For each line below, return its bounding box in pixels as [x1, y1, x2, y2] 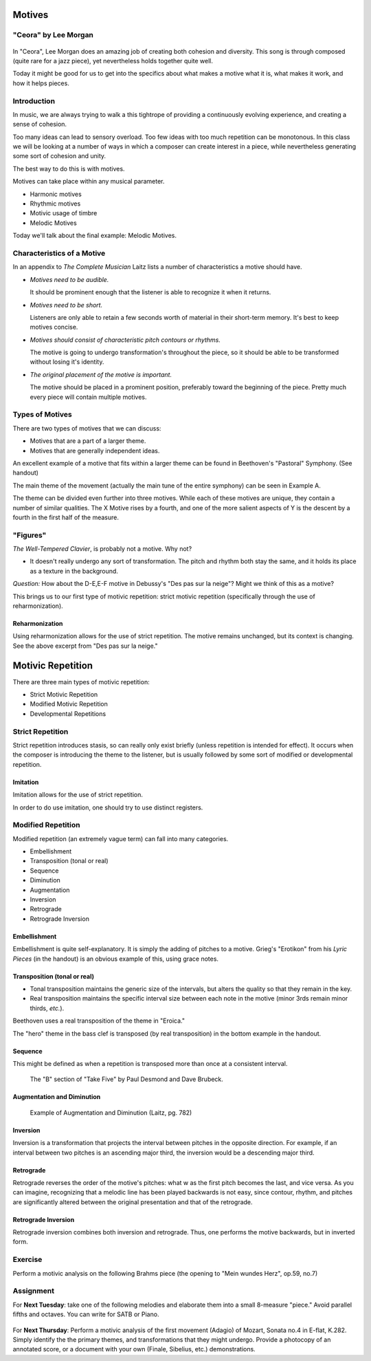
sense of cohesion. [12, 120, 67, 129]
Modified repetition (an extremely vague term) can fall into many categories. [12, 834, 229, 842]
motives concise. [30, 323, 78, 331]
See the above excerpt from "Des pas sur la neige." [12, 642, 158, 650]
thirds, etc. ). [30, 1004, 65, 1012]
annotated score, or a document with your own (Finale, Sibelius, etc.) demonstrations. [12, 1345, 256, 1353]
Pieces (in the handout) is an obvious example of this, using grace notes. [12, 955, 219, 963]
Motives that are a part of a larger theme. [30, 437, 146, 445]
